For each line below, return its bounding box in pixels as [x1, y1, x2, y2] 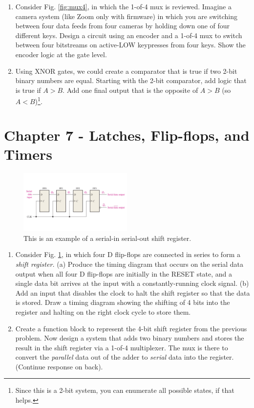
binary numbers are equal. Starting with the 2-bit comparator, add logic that [15, 75, 247, 86]
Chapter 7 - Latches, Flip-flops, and [4, 125, 250, 145]
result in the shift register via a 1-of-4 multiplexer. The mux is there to [15, 342, 228, 352]
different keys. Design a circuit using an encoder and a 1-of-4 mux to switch [15, 30, 242, 40]
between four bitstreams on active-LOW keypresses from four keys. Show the [15, 40, 246, 50]
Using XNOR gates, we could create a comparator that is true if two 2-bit [15, 65, 237, 76]
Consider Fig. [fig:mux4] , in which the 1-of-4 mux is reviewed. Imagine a [15, 1, 232, 11]
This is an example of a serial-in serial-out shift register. [23, 233, 191, 243]
